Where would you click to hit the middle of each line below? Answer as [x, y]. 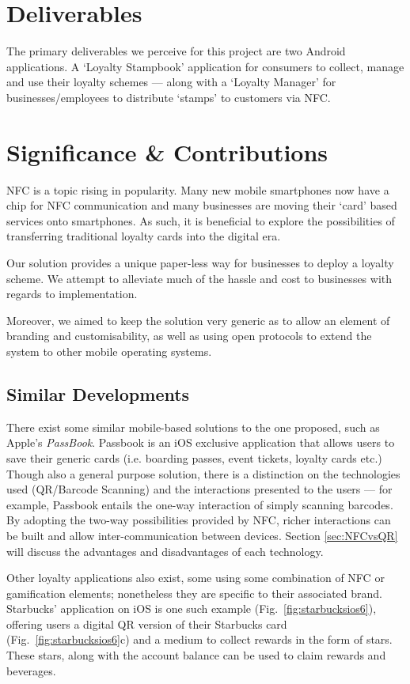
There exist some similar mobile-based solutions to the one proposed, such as [193, 427]
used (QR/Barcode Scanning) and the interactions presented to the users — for [199, 489]
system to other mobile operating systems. [109, 351]
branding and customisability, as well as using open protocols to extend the [189, 336]
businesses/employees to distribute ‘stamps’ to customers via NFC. [169, 97]
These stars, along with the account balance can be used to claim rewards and [196, 655]
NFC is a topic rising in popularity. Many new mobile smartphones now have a [198, 189]
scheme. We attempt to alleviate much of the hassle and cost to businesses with [199, 278]
